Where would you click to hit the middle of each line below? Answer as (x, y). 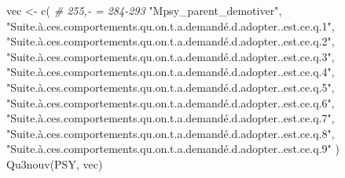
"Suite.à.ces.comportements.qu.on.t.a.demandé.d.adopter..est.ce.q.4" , (171, 72)
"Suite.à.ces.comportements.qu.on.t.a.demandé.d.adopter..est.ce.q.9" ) (173, 149)
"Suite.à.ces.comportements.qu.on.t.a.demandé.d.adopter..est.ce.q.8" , (171, 133)
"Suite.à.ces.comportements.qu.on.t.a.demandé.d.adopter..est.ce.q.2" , (171, 41)
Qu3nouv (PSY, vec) (55, 163)
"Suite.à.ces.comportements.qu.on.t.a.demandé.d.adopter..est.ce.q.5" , (171, 87)
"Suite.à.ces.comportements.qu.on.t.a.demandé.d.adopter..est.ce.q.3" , (171, 56)
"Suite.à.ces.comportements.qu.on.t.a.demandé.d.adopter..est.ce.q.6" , (171, 102)
